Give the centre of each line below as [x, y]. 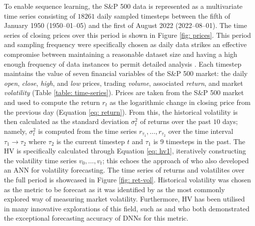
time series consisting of [40, 15]
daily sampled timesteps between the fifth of [164, 15]
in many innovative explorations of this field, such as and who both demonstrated [127, 208]
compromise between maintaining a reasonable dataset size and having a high [121, 54]
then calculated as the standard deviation [67, 121]
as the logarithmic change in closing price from [180, 102]
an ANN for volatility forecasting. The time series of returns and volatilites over [124, 170]
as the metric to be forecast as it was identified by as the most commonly [114, 189]
